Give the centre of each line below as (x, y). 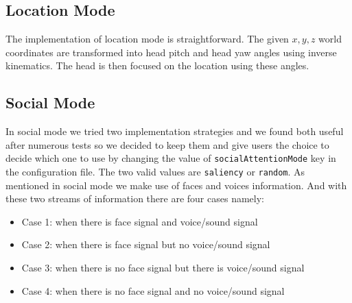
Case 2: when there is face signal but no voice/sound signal (146, 244)
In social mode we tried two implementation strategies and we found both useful (175, 131)
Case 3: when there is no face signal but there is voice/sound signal (163, 268)
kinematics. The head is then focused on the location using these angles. (157, 65)
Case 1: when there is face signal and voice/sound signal (140, 221)
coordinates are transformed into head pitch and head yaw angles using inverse (171, 52)
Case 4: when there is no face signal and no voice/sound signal (153, 290)
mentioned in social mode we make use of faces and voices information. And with (176, 185)
